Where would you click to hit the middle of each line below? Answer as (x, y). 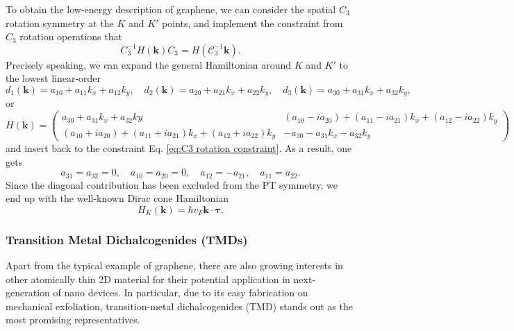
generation (28, 292)
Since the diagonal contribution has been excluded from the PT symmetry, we (172, 184)
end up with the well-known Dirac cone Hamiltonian (117, 198)
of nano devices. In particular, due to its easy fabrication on (181, 292)
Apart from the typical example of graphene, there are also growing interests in (174, 265)
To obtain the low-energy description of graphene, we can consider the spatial (171, 9)
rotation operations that (71, 36)
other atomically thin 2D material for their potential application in (148, 279)
